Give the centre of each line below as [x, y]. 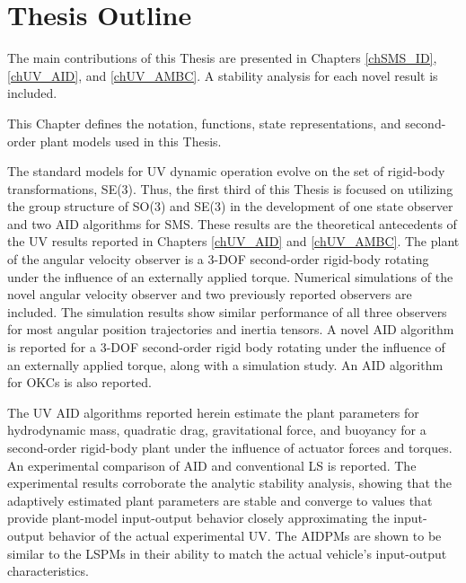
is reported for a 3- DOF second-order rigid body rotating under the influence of [226, 347]
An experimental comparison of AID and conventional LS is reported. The [212, 465]
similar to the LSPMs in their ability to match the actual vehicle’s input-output [227, 553]
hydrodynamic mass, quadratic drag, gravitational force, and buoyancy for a [217, 430]
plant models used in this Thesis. [131, 141]
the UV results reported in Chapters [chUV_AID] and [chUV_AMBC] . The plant [233, 241]
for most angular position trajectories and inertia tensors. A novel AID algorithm [231, 329]
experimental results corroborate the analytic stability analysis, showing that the [229, 483]
